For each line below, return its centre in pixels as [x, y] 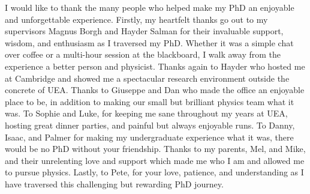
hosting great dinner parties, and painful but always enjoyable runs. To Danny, [150, 125]
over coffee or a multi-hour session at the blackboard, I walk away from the [143, 54]
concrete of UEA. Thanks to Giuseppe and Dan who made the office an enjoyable [155, 90]
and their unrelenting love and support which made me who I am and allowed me [155, 160]
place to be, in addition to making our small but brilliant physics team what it [150, 101]
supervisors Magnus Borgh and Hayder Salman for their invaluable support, [144, 31]
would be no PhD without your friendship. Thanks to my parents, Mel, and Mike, [155, 149]
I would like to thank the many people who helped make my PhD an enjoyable [150, 7]
